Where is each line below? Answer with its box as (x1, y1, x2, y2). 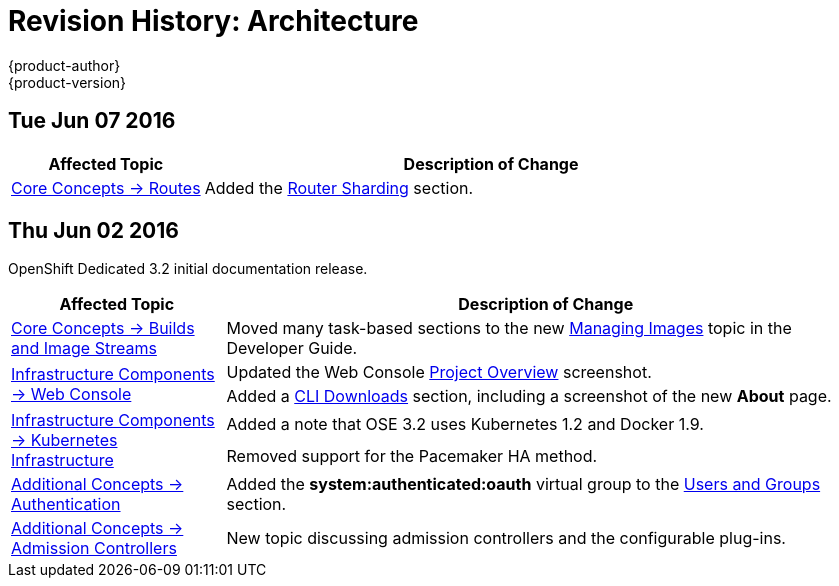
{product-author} (8, 56, 121, 74)
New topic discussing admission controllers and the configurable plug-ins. (226, 528, 786, 549)
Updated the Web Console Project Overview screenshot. (226, 362, 652, 383)
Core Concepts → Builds (11, 318, 195, 339)
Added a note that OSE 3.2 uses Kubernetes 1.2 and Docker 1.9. (226, 414, 704, 435)
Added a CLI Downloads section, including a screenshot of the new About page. (226, 386, 832, 407)
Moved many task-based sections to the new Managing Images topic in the (226, 318, 792, 339)
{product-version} (8, 73, 127, 91)
